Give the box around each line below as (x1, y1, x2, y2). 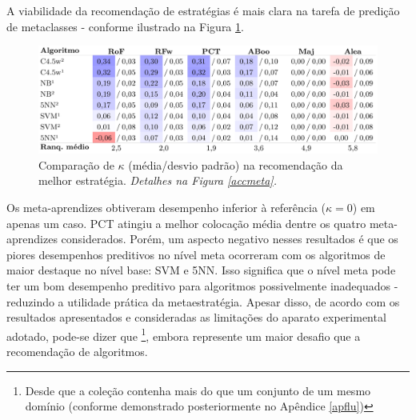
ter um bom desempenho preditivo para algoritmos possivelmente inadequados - (6, 277, 398, 294)
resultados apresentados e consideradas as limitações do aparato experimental (6, 309, 386, 326)
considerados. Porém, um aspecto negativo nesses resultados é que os (61, 230, 398, 247)
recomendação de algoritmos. (6, 342, 148, 359)
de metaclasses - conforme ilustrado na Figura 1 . (6, 18, 244, 34)
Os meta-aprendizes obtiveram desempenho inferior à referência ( (6, 198, 326, 215)
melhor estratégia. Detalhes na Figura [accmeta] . (38, 172, 277, 189)
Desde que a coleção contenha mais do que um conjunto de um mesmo (25, 382, 371, 398)
